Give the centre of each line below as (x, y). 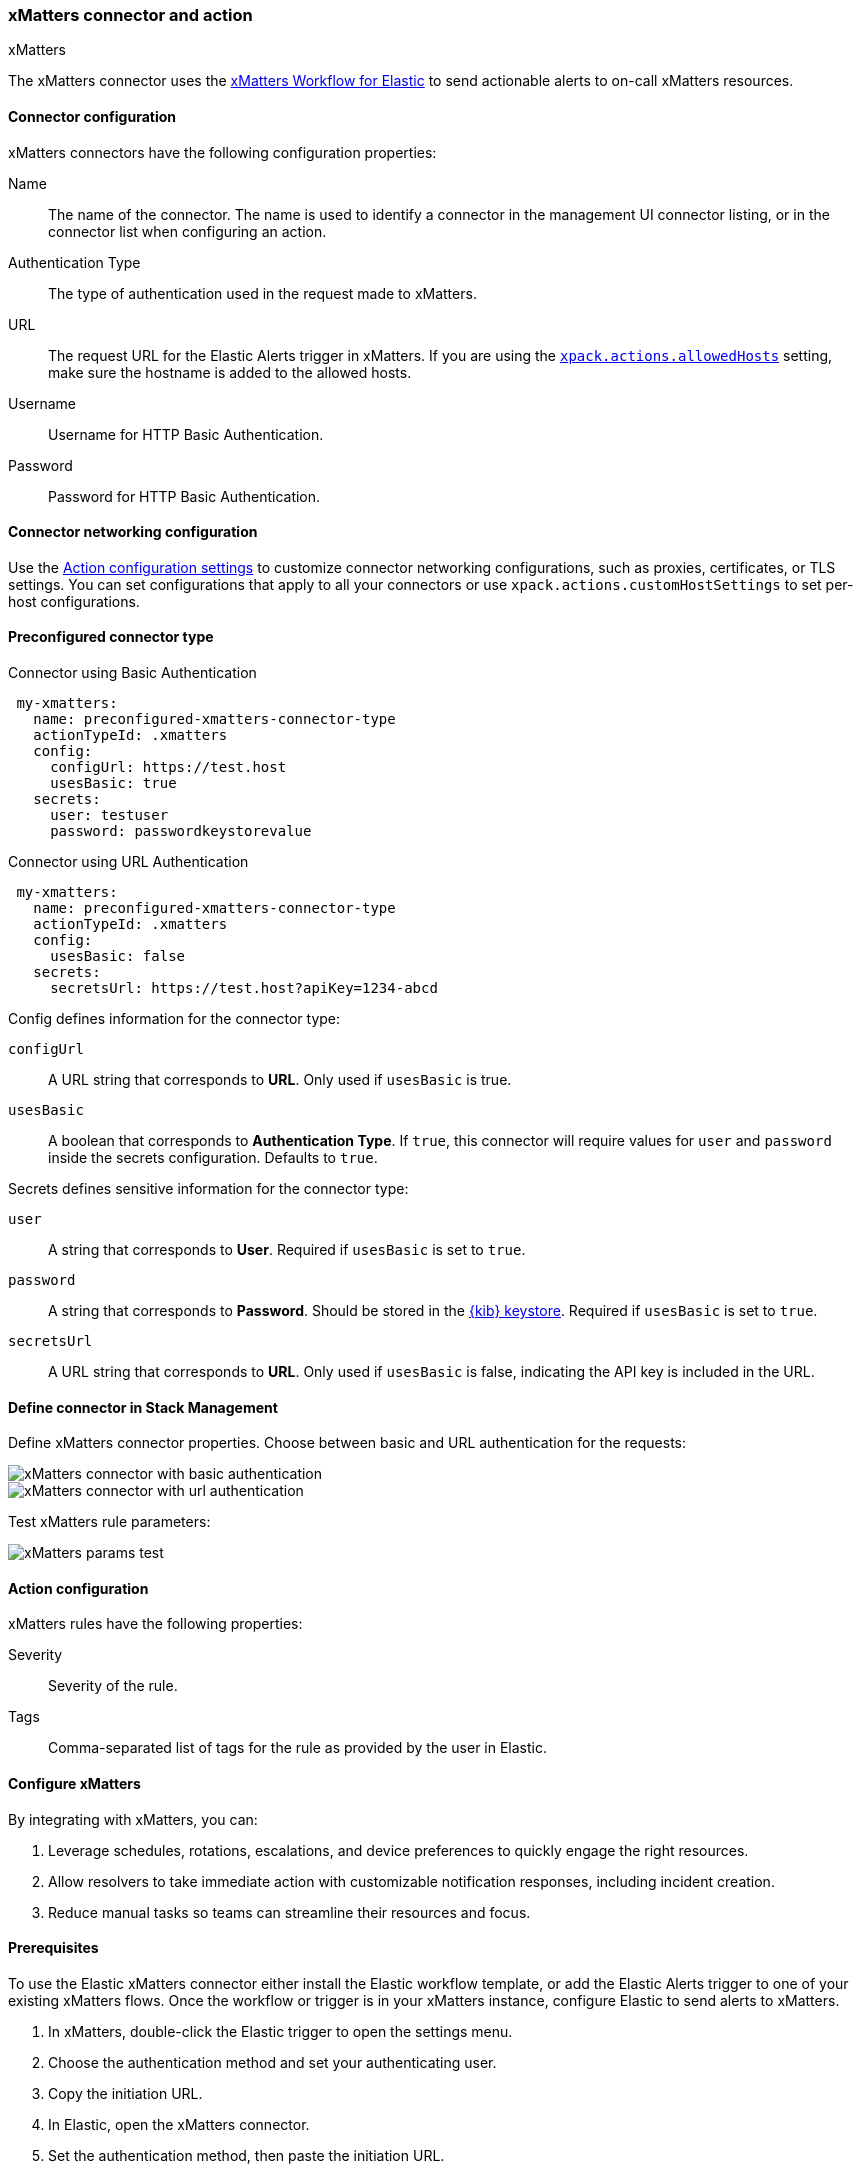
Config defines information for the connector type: (174, 1019)
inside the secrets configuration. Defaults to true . (213, 1158)
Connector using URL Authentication (128, 862)
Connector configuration (92, 116)
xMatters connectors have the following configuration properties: (222, 152)
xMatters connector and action (130, 15)
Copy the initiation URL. (125, 2093)
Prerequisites (53, 1948)
